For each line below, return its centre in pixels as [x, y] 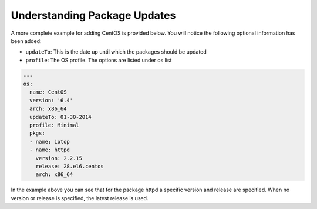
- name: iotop [50, 142]
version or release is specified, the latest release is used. [80, 198]
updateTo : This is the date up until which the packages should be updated [116, 52]
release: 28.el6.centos [70, 166]
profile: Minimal [54, 125]
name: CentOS [48, 92]
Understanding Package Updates [93, 15]
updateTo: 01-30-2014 [61, 117]
